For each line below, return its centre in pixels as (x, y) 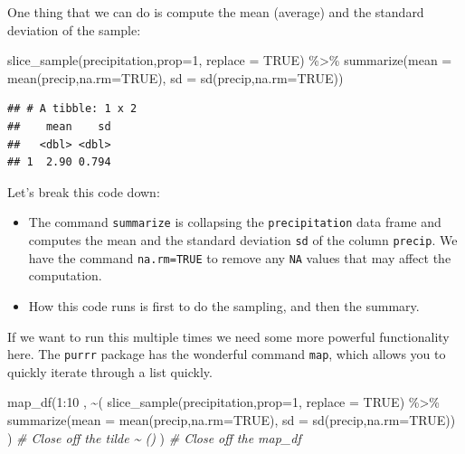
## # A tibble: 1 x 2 (72, 109)
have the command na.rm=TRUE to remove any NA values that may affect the (240, 257)
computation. (65, 275)
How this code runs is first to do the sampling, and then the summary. (224, 305)
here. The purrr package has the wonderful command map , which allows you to (227, 354)
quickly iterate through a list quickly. (110, 371)
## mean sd (59, 126)
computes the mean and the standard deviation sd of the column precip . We (243, 240)
